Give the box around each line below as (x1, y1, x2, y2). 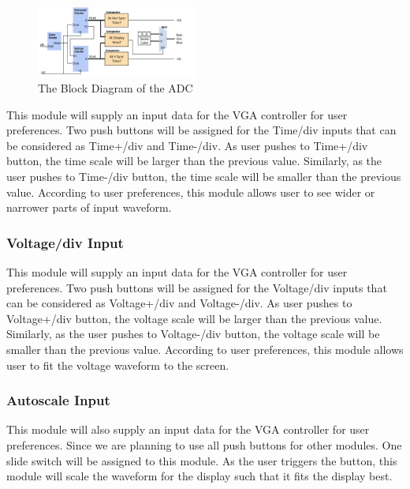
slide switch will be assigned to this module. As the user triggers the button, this (6, 452, 397, 468)
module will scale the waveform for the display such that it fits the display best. (6, 468, 393, 484)
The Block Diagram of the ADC (38, 80, 193, 96)
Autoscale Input (6, 390, 110, 410)
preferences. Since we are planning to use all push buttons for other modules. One (6, 437, 402, 453)
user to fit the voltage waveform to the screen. (6, 356, 229, 373)
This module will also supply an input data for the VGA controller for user (6, 421, 370, 438)
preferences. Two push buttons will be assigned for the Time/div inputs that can (6, 122, 397, 138)
